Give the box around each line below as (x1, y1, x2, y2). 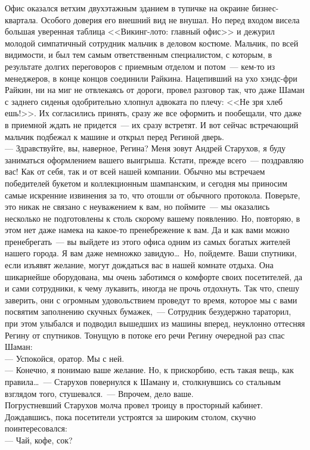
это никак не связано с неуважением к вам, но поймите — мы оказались (5, 200, 270, 213)
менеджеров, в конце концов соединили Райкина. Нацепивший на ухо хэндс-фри (5, 72, 297, 84)
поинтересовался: (5, 422, 67, 435)
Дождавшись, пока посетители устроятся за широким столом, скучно (5, 410, 256, 423)
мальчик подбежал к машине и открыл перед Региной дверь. (5, 130, 224, 142)
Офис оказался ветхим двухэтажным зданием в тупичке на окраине (5, 2, 249, 14)
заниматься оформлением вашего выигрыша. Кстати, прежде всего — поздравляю (5, 153, 304, 166)
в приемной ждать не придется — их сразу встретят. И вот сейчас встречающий (5, 118, 299, 131)
